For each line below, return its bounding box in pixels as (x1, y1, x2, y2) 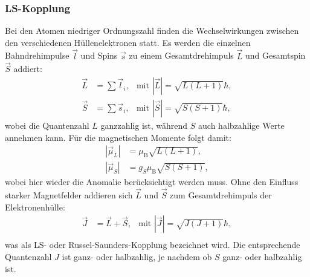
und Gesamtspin (245, 49, 306, 62)
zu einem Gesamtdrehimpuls (129, 49, 234, 62)
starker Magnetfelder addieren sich (5, 189, 133, 201)
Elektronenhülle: (5, 200, 65, 213)
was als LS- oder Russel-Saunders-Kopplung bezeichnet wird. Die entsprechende (5, 238, 300, 251)
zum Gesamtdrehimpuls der (170, 189, 272, 201)
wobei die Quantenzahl (5, 119, 89, 132)
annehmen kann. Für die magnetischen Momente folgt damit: (5, 131, 231, 143)
